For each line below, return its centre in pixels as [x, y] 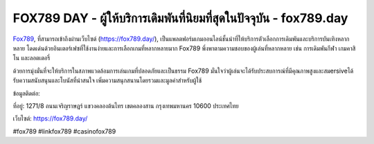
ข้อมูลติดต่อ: [27, 93]
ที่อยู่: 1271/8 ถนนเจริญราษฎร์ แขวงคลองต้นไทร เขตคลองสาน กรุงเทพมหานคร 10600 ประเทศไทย [126, 106]
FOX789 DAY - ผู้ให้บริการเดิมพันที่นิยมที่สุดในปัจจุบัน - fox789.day [180, 18]
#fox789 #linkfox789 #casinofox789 [64, 131]
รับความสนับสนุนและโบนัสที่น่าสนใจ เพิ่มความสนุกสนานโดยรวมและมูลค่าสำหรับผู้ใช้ [107, 80]
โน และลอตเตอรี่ [32, 58]
